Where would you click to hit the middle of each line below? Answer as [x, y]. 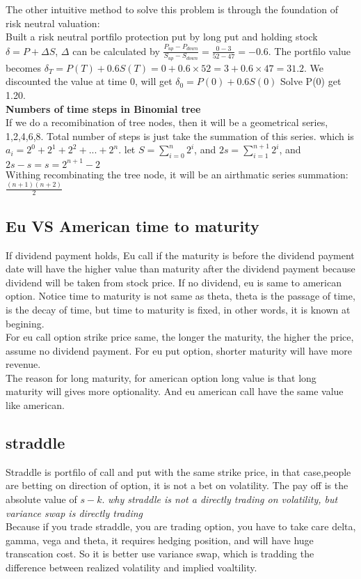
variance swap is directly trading [74, 512]
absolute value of [41, 499]
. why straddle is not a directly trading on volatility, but [220, 499]
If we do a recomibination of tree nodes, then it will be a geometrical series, [167, 122]
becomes [24, 67]
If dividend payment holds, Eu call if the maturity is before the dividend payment [180, 255]
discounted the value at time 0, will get [89, 81]
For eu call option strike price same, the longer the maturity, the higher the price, [180, 337]
